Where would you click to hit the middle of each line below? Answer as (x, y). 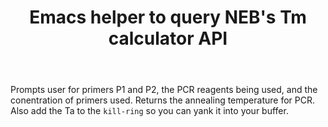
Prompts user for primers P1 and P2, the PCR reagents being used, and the (164, 90)
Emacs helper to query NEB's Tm (168, 17)
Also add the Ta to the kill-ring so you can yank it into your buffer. (149, 111)
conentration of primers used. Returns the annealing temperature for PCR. (162, 100)
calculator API (168, 38)
